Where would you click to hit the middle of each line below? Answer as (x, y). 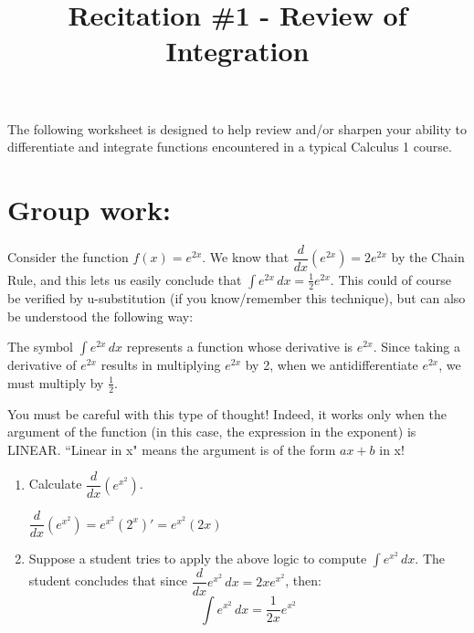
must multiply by (56, 382)
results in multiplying (161, 365)
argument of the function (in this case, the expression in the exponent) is (212, 432)
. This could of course (390, 279)
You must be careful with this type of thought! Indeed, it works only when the (227, 413)
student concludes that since (108, 580)
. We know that (246, 257)
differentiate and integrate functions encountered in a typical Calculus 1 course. (230, 147)
